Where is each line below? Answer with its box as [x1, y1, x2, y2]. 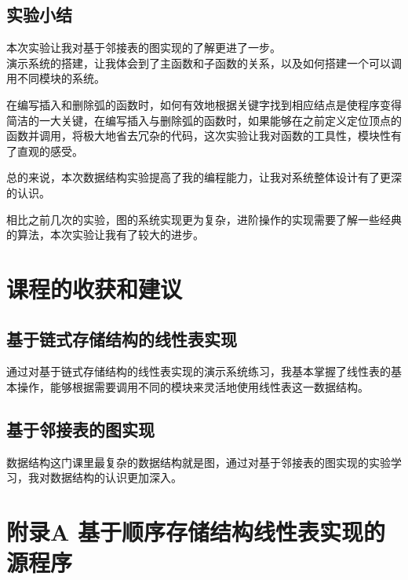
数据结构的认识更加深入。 [49, 469, 182, 486]
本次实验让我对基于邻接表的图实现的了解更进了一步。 [6, 39, 281, 56]
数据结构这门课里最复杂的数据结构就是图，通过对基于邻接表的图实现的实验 [6, 453, 391, 470]
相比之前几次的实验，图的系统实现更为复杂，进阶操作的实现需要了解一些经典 [6, 211, 402, 227]
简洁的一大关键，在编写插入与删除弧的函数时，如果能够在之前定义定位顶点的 [6, 112, 402, 128]
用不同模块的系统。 [6, 70, 105, 86]
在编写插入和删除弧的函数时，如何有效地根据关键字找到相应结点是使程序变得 [6, 96, 402, 112]
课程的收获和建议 [6, 272, 183, 304]
